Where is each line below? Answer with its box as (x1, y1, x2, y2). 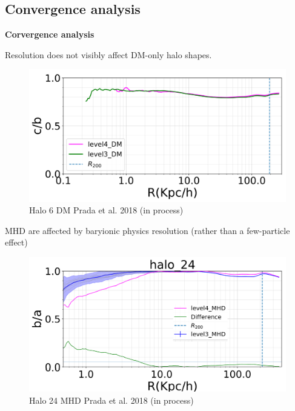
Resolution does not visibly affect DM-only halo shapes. (5, 48, 212, 61)
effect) (5, 236, 28, 249)
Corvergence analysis (5, 28, 94, 41)
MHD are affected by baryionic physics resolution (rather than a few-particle (5, 224, 290, 236)
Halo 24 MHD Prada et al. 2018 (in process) (29, 393, 194, 406)
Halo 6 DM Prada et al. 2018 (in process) (29, 204, 184, 216)
